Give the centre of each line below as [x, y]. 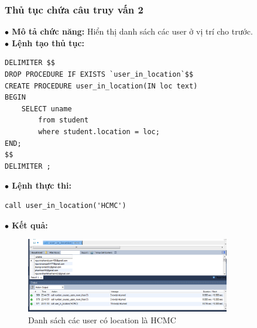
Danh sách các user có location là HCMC [102, 320]
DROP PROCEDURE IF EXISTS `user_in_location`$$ [99, 74]
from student [64, 120]
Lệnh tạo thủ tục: [48, 42]
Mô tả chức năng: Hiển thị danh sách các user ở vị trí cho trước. [132, 31]
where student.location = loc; [99, 131]
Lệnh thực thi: [42, 185]
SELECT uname [47, 109]
